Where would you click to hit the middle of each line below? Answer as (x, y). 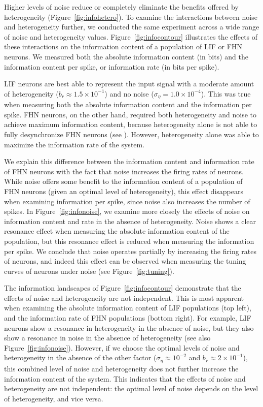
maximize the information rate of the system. (74, 144)
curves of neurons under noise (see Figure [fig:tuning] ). (89, 271)
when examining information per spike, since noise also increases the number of (127, 201)
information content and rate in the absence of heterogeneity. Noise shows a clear (130, 221)
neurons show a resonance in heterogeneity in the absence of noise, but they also (129, 327)
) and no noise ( (129, 93)
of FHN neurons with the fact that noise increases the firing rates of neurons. (124, 171)
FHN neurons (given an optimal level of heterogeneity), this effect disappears (124, 191)
